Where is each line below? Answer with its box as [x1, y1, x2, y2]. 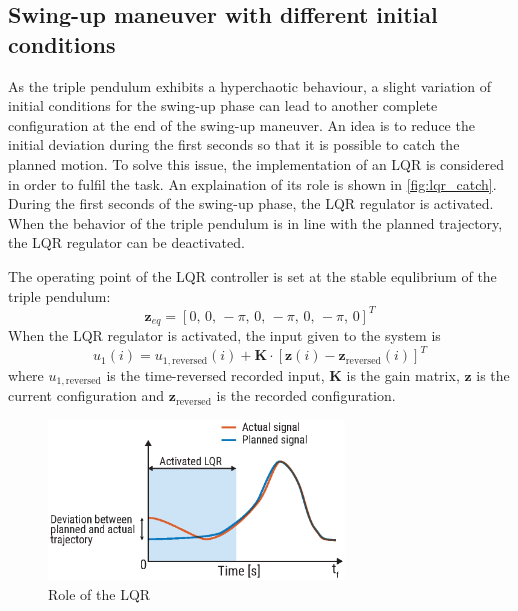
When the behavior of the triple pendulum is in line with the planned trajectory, [8, 212, 503, 233]
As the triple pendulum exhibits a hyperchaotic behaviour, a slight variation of [8, 75, 492, 96]
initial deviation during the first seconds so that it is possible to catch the [8, 134, 460, 155]
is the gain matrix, [346, 364, 460, 385]
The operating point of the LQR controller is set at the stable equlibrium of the [8, 265, 497, 286]
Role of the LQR [48, 583, 151, 604]
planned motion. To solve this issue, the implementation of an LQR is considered [8, 153, 504, 174]
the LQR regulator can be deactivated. [8, 232, 245, 253]
